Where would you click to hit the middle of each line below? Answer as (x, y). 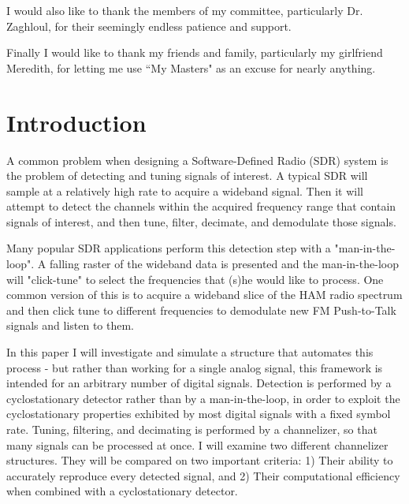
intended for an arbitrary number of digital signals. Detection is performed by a (199, 383)
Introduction (76, 122)
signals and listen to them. (71, 325)
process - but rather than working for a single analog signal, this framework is (195, 367)
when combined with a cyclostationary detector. (122, 491)
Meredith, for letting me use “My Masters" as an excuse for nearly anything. (191, 67)
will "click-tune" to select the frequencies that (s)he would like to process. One (195, 279)
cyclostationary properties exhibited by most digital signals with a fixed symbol (199, 414)
